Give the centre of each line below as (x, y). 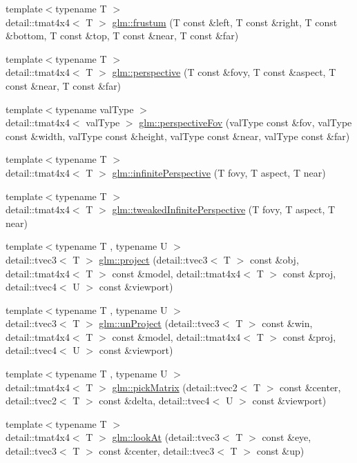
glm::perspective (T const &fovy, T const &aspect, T (224, 72)
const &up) (280, 451)
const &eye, (287, 437)
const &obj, (274, 259)
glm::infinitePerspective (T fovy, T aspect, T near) (219, 172)
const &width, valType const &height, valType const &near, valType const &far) (178, 136)
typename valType (95, 109)
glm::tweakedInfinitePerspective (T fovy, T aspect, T (224, 209)
